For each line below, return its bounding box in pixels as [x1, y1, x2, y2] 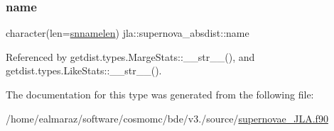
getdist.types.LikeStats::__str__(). [6, 63, 162, 78]
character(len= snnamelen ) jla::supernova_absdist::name [6, 25, 249, 40]
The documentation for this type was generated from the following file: [6, 87, 314, 101]
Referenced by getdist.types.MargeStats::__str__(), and [6, 49, 255, 64]
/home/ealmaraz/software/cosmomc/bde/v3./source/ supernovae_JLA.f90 [6, 110, 328, 125]
